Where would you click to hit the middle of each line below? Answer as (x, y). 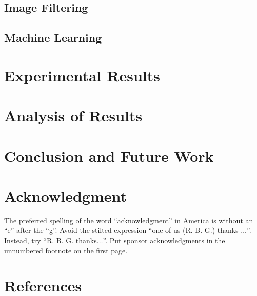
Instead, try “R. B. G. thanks (51, 240)
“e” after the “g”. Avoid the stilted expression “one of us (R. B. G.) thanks (121, 230)
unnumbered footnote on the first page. (66, 250)
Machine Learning (53, 38)
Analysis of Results (73, 115)
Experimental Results (82, 75)
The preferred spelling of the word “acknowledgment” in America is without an (129, 220)
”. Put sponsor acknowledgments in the (164, 240)
